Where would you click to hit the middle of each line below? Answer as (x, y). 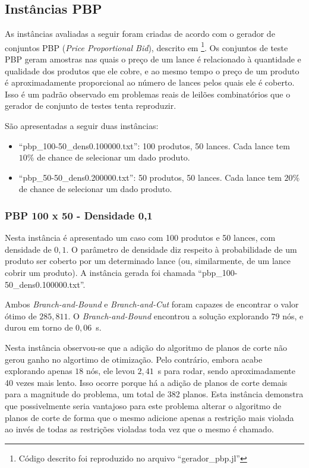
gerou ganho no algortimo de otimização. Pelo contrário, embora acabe (134, 359)
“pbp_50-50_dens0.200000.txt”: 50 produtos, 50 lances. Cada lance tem (150, 177)
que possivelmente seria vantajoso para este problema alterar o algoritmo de (143, 405)
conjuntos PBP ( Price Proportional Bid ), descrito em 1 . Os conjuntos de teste (146, 46)
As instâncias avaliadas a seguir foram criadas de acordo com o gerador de (140, 34)
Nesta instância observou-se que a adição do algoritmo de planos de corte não (146, 347)
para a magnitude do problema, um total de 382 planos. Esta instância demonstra (154, 394)
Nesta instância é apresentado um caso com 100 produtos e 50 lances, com (140, 238)
